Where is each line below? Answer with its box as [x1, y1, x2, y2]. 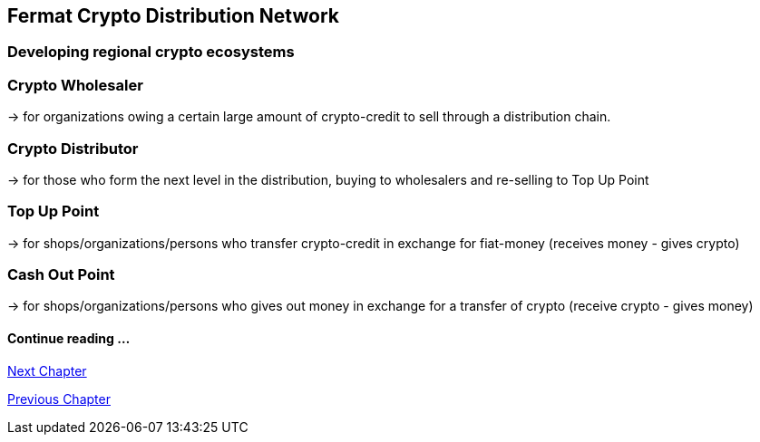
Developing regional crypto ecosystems [7, 43, 295, 62]
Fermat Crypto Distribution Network [7, 5, 339, 27]
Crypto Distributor [7, 139, 139, 158]
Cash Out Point [7, 265, 115, 284]
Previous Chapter [7, 390, 111, 407]
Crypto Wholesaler [7, 75, 143, 94]
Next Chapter [7, 362, 87, 379]
